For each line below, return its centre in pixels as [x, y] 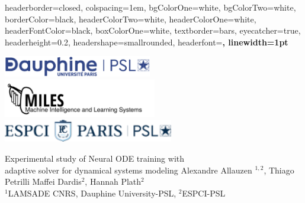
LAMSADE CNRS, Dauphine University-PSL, [92, 193]
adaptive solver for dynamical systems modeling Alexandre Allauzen [129, 170]
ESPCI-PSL [204, 193]
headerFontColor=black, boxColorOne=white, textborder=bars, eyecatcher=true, [153, 30]
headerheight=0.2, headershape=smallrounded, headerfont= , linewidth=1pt [147, 42]
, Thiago [279, 170]
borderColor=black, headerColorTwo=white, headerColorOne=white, [131, 19]
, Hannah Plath [113, 181]
